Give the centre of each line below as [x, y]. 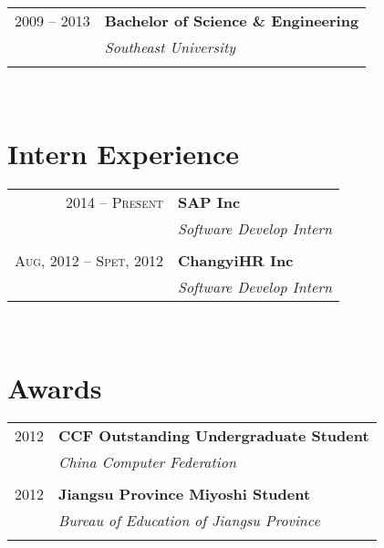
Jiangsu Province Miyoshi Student [185, 494]
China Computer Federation [147, 462]
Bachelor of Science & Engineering [232, 21]
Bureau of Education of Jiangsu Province [189, 521]
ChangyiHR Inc [235, 260]
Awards [55, 387]
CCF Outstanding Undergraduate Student [214, 436]
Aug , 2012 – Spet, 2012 [89, 260]
